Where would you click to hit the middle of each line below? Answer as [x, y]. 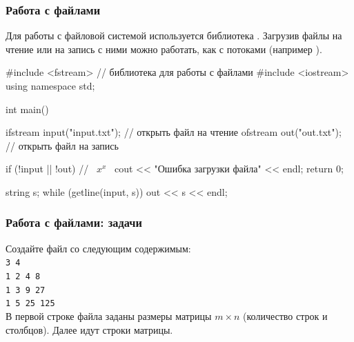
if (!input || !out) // [47, 169]
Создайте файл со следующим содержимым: [98, 248]
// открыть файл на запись [62, 145]
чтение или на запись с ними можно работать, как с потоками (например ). [164, 49]
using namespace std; [50, 85]
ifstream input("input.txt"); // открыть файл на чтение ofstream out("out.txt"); [174, 132]
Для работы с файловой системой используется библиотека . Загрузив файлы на [174, 36]
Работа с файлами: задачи [74, 222]
